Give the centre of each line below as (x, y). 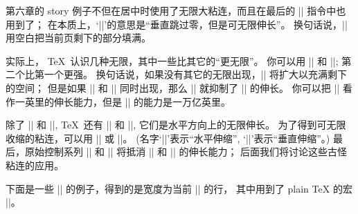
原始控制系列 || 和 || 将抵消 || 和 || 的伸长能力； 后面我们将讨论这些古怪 (186, 152)
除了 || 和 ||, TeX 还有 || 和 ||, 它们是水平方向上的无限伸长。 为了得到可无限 (176, 125)
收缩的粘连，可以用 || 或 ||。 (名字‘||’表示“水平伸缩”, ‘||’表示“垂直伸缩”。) (168, 138)
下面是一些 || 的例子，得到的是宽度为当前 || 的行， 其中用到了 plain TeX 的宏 (179, 188)
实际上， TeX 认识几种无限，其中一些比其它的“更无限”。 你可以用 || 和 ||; (172, 60)
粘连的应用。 (35, 165)
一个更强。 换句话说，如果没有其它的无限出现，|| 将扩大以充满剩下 (196, 74)
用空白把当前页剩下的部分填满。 (78, 38)
